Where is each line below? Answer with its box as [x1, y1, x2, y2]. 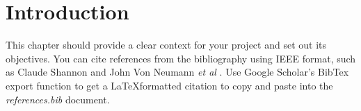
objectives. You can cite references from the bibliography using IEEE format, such [6, 51, 356, 65]
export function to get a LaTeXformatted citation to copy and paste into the [6, 78, 333, 92]
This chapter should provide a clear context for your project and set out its [6, 37, 326, 52]
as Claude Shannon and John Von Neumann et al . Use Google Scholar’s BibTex [6, 65, 349, 79]
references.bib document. [6, 92, 110, 106]
